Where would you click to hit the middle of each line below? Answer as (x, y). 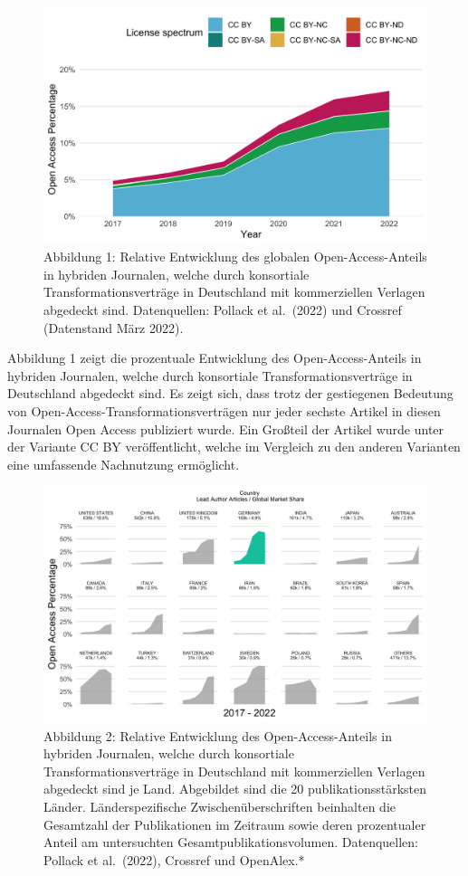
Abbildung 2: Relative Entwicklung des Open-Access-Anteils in (218, 735)
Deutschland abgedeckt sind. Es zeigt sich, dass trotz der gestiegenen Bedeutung (230, 393)
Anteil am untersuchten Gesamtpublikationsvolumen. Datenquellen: (231, 842)
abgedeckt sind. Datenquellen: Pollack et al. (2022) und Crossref (223, 310)
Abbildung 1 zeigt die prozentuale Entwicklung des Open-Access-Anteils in (215, 358)
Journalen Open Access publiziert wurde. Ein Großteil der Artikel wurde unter (226, 428)
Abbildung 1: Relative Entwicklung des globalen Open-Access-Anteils (235, 257)
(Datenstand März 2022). (114, 327)
